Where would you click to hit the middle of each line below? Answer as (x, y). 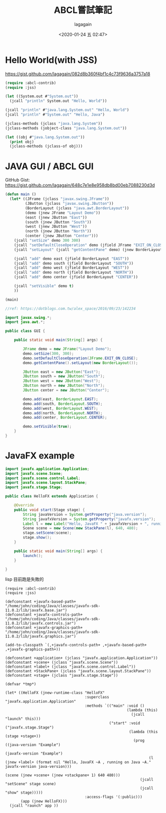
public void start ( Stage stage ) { (49, 510)
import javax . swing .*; (28, 317)
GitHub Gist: (18, 180)
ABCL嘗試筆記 (83, 10)
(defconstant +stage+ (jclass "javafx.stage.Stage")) (62, 676)
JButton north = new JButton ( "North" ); (64, 386)
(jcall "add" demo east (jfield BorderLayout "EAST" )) (72, 258)
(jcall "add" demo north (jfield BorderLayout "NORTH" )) (74, 273)
